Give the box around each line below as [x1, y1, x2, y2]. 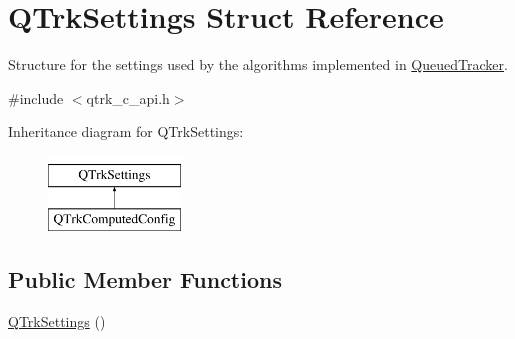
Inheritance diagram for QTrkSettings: [8, 121, 244, 142]
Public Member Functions [8, 264, 282, 295]
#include [8, 87, 64, 108]
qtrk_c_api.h [86, 87, 170, 108]
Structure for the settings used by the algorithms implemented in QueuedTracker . [8, 54, 508, 75]
